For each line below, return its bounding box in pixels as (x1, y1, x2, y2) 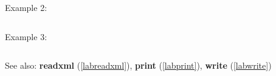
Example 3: (5, 30, 47, 43)
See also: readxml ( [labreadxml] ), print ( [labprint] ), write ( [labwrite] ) (5, 59, 272, 72)
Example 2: (5, 1, 47, 13)
